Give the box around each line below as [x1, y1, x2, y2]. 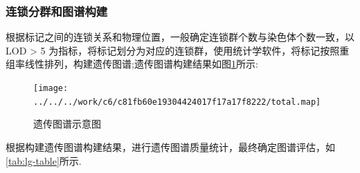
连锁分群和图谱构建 [6, 2, 108, 19]
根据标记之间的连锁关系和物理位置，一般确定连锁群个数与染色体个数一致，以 [6, 30, 354, 44]
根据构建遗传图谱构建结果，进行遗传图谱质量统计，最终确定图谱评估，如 [6, 139, 335, 154]
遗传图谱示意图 [33, 116, 101, 131]
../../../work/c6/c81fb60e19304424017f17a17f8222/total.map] [33, 96, 321, 107]
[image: [33, 83, 69, 93]
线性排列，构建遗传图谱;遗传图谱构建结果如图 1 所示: [24, 57, 258, 71]
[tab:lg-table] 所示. [6, 153, 82, 167]
